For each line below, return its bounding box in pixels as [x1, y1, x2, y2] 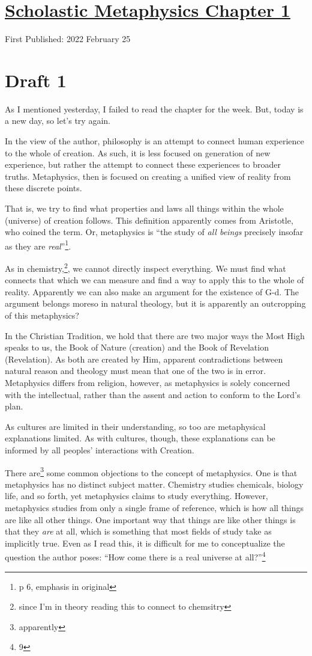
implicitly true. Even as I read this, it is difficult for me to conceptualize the [5, 536, 285, 549]
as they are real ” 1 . [5, 238, 71, 252]
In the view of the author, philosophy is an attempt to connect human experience [5, 135, 304, 147]
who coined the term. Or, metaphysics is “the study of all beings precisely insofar [5, 225, 304, 238]
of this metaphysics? [5, 309, 79, 322]
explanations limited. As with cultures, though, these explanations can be [5, 432, 275, 444]
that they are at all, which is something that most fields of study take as [5, 525, 272, 538]
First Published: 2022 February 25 [5, 32, 131, 45]
